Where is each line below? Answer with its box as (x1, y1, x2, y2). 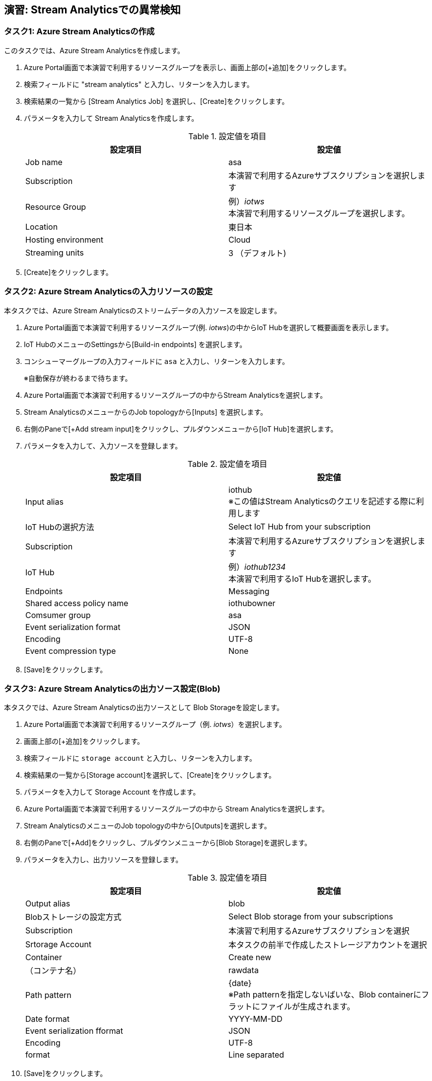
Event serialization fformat (25, 1026, 123, 1036)
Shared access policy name (25, 598, 129, 608)
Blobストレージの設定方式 (25, 912, 122, 922)
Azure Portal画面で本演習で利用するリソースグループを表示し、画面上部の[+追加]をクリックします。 (24, 63, 351, 72)
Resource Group (25, 201, 86, 212)
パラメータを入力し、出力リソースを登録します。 (24, 855, 183, 864)
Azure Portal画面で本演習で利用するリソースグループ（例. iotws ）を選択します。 (24, 720, 286, 729)
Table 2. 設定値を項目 (187, 458, 268, 469)
